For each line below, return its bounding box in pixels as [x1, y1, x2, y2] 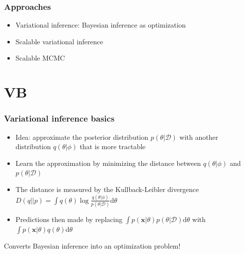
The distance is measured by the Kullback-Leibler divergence [15, 184, 199, 194]
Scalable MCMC [15, 53, 65, 63]
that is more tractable [80, 141, 146, 152]
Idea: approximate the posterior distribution [15, 131, 149, 142]
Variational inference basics [4, 112, 115, 125]
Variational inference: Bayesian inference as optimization [15, 20, 186, 30]
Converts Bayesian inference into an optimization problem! [4, 241, 181, 251]
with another [179, 131, 218, 142]
